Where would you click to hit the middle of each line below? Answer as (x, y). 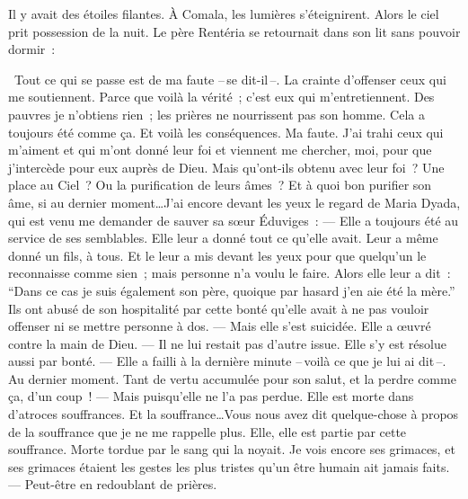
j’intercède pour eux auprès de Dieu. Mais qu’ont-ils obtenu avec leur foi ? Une (226, 167)
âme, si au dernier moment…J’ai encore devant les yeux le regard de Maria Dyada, (234, 202)
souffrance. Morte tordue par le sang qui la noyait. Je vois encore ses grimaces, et (232, 449)
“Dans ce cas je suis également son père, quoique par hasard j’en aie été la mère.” (232, 290)
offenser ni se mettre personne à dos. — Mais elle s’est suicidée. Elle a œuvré (220, 326)
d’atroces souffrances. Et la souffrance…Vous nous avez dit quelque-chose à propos (234, 414)
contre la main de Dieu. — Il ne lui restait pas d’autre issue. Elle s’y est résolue (227, 343)
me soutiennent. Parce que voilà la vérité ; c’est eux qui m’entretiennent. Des (221, 97)
